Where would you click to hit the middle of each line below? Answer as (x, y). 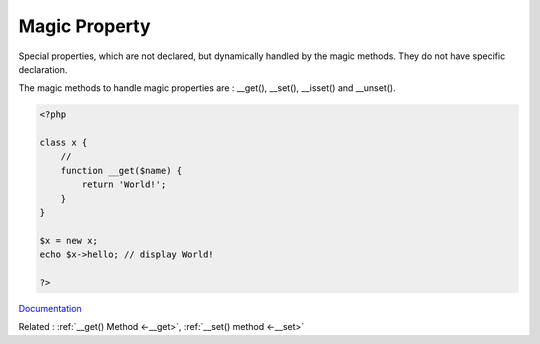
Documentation (50, 308)
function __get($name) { (121, 170)
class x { (63, 143)
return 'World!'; (124, 184)
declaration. (43, 69)
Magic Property (84, 26)
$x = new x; (69, 240)
